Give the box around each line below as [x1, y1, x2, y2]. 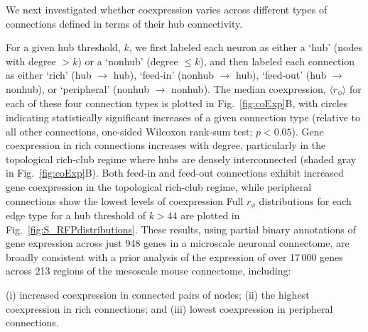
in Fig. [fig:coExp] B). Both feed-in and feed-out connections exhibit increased [6, 165, 344, 180]
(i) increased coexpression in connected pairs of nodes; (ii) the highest [6, 287, 310, 301]
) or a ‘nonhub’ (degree [77, 53, 178, 68]
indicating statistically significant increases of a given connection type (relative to [6, 110, 361, 125]
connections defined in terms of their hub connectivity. [6, 16, 243, 31]
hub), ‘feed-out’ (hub [236, 67, 327, 82]
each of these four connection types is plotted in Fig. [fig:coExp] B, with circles [6, 96, 348, 111]
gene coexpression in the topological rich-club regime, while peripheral [6, 179, 312, 194]
